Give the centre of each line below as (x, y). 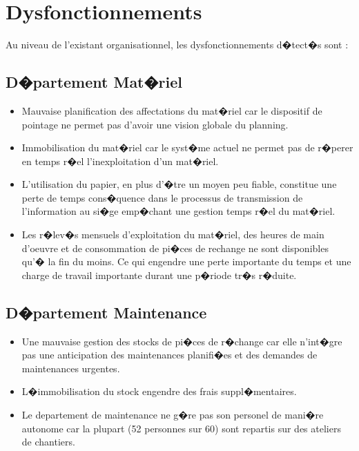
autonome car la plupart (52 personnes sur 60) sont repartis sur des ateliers (181, 428)
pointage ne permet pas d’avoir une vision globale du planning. (155, 124)
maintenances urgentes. (71, 368)
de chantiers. (48, 442)
